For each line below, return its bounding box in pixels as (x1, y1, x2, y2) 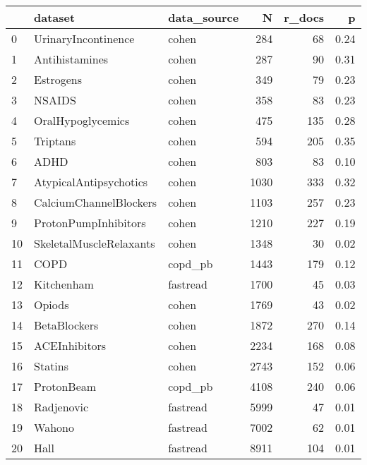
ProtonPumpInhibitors (34, 215, 146, 231)
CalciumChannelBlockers (34, 194, 157, 210)
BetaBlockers (34, 317, 99, 333)
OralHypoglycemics (34, 112, 130, 128)
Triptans (34, 133, 76, 149)
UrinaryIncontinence (34, 30, 135, 47)
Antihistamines (34, 51, 109, 67)
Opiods (34, 296, 69, 313)
